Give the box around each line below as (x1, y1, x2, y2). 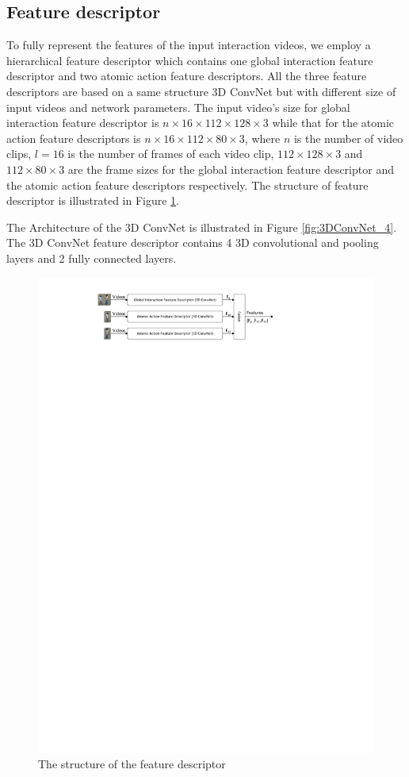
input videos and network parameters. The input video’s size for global (6, 98, 350, 115)
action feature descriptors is (6, 129, 141, 146)
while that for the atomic (272, 114, 395, 131)
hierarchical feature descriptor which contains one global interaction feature (6, 52, 373, 68)
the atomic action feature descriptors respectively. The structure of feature (6, 176, 369, 193)
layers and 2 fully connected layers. (6, 249, 177, 266)
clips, (6, 145, 32, 162)
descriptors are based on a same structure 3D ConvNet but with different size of (6, 83, 396, 99)
